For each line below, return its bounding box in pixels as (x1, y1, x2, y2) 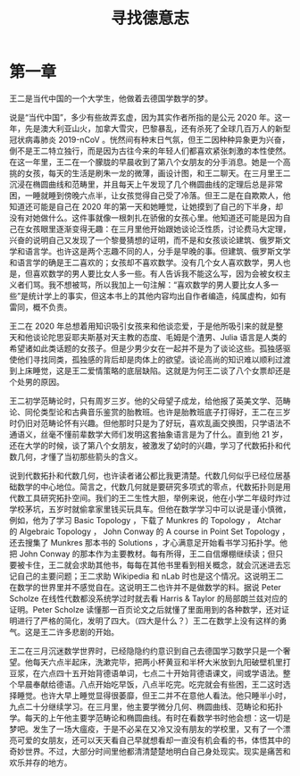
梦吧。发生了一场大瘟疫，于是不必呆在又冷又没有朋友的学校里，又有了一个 (9, 723, 283, 734)
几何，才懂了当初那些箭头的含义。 (16, 451, 143, 462)
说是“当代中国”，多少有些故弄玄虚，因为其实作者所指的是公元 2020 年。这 (9, 112, 283, 122)
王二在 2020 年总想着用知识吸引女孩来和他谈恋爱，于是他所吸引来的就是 (9, 321, 276, 331)
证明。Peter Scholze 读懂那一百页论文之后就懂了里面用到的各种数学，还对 (9, 604, 282, 614)
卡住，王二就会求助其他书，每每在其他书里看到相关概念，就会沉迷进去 (24, 559, 283, 570)
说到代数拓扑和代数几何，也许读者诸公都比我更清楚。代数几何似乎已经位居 (9, 470, 283, 480)
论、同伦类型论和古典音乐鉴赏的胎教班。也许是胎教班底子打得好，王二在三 (9, 406, 283, 417)
